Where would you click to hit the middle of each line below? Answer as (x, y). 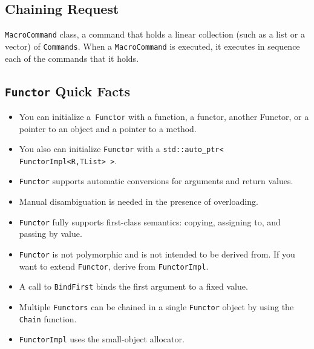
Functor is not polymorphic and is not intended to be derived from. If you (157, 254)
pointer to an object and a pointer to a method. (108, 128)
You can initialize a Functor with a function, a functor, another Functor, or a (164, 116)
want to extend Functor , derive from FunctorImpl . (114, 266)
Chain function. (48, 318)
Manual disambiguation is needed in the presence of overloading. (139, 201)
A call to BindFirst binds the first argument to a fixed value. (133, 286)
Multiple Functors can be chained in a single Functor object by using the (156, 306)
